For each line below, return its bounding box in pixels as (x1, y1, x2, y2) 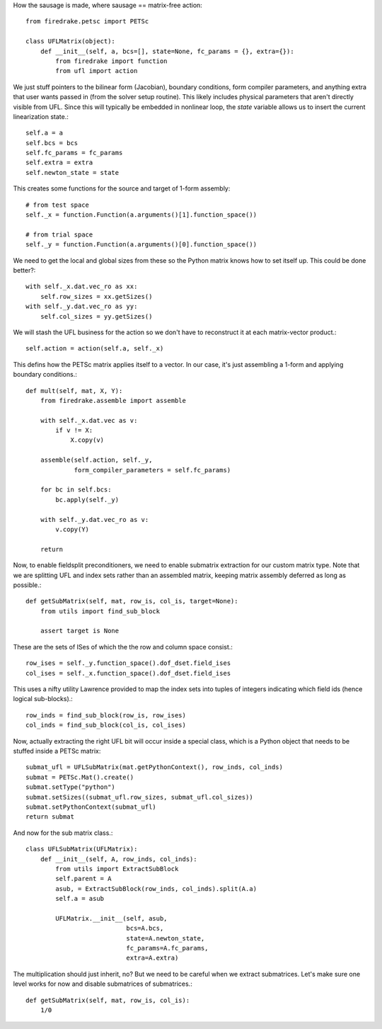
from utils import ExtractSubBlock (55, 865, 179, 872)
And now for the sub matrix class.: (13, 829, 113, 837)
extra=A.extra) (126, 954, 179, 962)
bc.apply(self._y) (55, 496, 120, 504)
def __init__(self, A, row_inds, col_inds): (40, 855, 197, 863)
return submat (25, 813, 74, 821)
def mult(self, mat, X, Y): (25, 387, 123, 394)
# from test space (25, 200, 90, 209)
